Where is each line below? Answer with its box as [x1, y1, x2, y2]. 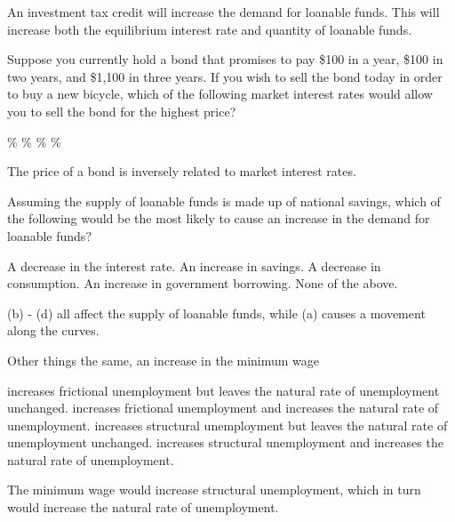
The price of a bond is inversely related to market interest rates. [7, 162, 356, 181]
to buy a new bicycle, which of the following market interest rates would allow [7, 84, 433, 103]
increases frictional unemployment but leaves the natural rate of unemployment [7, 381, 440, 399]
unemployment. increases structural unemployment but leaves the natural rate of [7, 415, 448, 434]
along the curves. [7, 321, 100, 340]
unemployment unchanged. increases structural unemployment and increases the [7, 433, 443, 452]
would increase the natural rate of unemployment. [7, 498, 279, 517]
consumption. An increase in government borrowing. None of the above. [7, 274, 398, 293]
